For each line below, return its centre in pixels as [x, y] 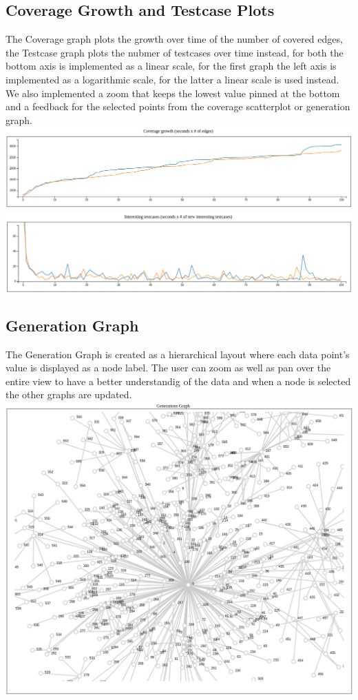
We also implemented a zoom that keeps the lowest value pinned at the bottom [173, 93]
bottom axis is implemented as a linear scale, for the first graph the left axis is [171, 66]
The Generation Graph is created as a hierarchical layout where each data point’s [178, 354]
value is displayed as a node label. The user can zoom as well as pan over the [168, 368]
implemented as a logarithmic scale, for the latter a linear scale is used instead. [172, 79]
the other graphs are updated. [69, 394]
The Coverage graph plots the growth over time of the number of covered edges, [174, 39]
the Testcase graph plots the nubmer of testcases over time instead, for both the [175, 52]
